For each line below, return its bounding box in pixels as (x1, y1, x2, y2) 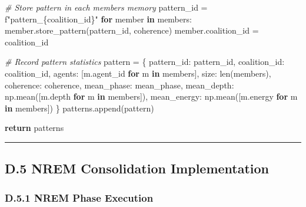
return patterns (5, 121, 64, 134)
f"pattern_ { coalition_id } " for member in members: (5, 12, 192, 25)
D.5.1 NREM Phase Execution (5, 190, 154, 205)
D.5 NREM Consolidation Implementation (5, 159, 270, 178)
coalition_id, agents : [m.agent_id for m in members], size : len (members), (5, 67, 271, 79)
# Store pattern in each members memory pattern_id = (5, 1, 208, 13)
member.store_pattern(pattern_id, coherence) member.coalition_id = (5, 24, 259, 37)
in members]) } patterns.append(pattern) (5, 101, 154, 114)
